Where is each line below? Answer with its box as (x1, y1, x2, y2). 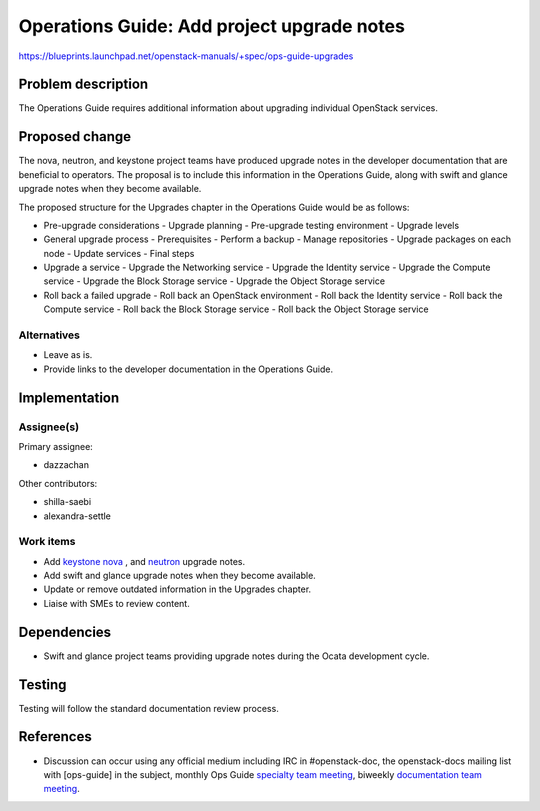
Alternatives (18, 328, 80, 342)
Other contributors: (18, 477, 98, 489)
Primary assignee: (18, 440, 94, 452)
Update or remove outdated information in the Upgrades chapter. (43, 583, 312, 595)
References (18, 728, 92, 745)
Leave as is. (43, 349, 93, 361)
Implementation (18, 389, 120, 406)
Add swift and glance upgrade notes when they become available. (43, 570, 317, 582)
